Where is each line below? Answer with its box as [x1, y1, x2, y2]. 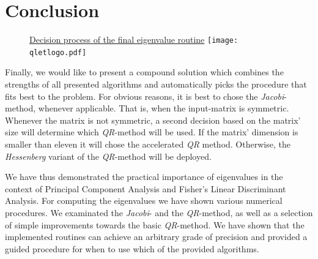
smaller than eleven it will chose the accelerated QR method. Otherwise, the [5, 138, 290, 150]
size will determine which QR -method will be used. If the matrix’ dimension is [5, 126, 298, 138]
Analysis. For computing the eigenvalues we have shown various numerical [5, 194, 283, 207]
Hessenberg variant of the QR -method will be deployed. [5, 149, 212, 162]
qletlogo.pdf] [29, 48, 87, 57]
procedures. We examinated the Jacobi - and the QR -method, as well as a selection [5, 206, 313, 219]
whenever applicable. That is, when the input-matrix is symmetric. [38, 102, 289, 114]
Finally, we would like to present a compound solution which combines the [5, 66, 284, 78]
